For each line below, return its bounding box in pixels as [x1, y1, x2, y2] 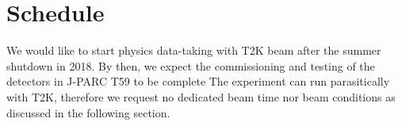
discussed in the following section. [6, 104, 170, 120]
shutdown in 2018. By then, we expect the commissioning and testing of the [6, 57, 375, 74]
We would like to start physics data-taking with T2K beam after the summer [6, 42, 381, 59]
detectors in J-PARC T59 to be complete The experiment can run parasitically [6, 73, 390, 90]
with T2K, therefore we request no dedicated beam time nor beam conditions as [6, 88, 396, 105]
